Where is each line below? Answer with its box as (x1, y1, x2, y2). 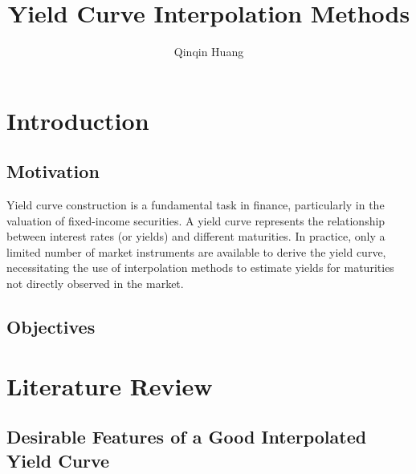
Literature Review (6, 369, 213, 402)
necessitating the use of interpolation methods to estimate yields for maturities (6, 259, 394, 276)
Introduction (6, 103, 149, 136)
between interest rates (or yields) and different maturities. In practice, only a (6, 228, 385, 245)
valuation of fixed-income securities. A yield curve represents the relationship (6, 212, 385, 229)
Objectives (6, 314, 96, 339)
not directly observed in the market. (6, 275, 184, 292)
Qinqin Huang (173, 43, 244, 60)
